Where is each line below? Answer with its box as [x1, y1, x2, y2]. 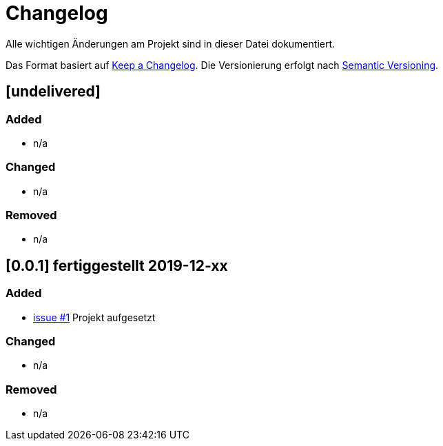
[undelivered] [6, 83, 101, 101]
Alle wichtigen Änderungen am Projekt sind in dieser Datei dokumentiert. [6, 37, 336, 50]
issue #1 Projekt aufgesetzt [33, 311, 156, 323]
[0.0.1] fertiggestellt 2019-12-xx [6, 256, 228, 274]
